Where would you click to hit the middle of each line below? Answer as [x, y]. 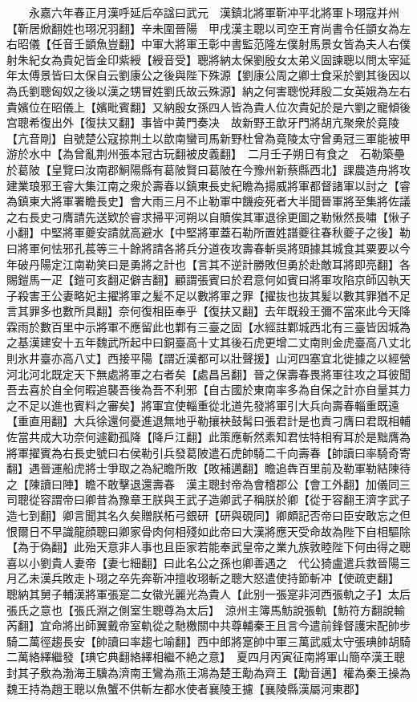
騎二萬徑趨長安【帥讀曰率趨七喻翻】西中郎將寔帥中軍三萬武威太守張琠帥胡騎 [208, 641]
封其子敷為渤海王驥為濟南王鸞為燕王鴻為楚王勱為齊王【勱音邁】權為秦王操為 [208, 672]
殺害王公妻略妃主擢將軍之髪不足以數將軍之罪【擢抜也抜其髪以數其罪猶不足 [214, 295]
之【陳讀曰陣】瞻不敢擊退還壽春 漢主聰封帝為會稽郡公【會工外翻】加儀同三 [208, 483]
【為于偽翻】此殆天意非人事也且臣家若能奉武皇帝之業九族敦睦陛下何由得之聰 [208, 547]
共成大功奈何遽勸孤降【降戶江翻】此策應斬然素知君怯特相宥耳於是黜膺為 [219, 437]
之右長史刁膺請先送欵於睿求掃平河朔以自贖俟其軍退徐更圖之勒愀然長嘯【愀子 [208, 216]
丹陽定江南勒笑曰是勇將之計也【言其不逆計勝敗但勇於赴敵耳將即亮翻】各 [219, 264]
